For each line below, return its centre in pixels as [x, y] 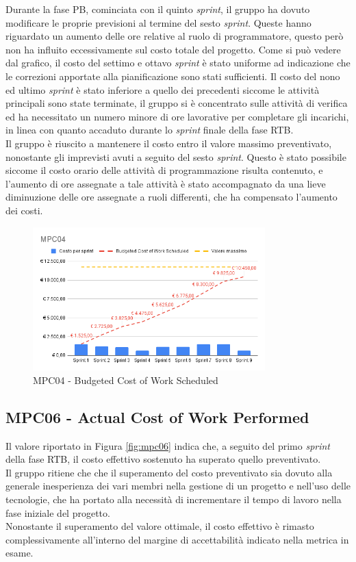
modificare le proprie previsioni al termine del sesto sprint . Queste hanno [158, 22]
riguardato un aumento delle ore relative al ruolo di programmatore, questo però [175, 36]
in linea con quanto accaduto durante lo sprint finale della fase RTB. [150, 130]
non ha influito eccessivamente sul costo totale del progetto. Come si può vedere [173, 49]
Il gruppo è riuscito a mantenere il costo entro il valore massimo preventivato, [169, 143]
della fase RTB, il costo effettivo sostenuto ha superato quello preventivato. [163, 459]
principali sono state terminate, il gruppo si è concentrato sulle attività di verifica [177, 103]
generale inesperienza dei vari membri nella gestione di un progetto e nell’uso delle [178, 486]
